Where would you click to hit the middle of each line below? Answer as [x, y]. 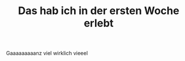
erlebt [99, 23]
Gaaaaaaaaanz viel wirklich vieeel [47, 53]
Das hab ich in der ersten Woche [99, 11]
